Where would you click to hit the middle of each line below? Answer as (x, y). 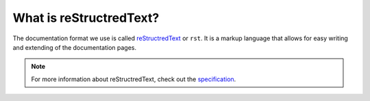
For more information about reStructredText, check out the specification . (134, 79)
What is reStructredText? (86, 18)
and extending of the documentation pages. (75, 47)
